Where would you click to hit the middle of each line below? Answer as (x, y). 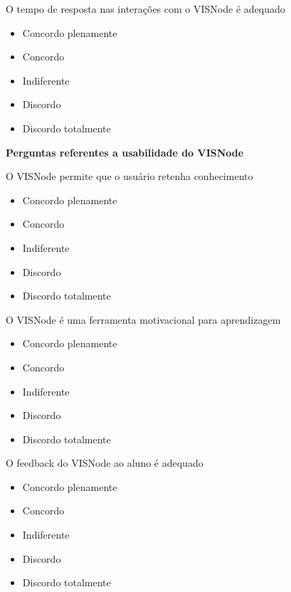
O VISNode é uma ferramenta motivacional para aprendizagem (143, 319)
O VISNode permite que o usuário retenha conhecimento (129, 176)
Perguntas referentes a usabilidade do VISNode (125, 152)
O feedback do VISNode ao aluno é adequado (105, 463)
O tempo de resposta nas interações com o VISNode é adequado (145, 9)
